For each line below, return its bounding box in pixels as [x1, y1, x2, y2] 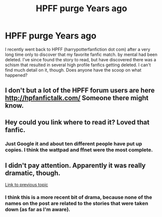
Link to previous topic [5, 182, 49, 188]
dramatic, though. [5, 169, 61, 178]
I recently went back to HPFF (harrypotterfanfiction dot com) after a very [5, 46, 150, 52]
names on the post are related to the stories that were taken [5, 200, 148, 207]
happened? [5, 72, 28, 78]
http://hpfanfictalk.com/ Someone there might [5, 94, 149, 102]
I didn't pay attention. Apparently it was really [5, 162, 146, 170]
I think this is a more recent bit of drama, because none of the [5, 194, 152, 201]
